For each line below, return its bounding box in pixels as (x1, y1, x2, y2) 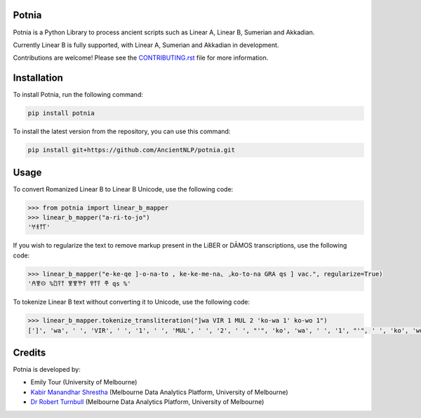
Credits (13, 346, 46, 358)
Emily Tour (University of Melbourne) (30, 378, 138, 386)
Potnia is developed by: (13, 365, 81, 374)
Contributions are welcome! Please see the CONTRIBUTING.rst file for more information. (13, 53, 269, 62)
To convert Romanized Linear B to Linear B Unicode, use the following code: (13, 184, 234, 193)
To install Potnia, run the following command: (13, 90, 143, 99)
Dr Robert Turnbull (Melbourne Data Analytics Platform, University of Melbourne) (30, 398, 265, 406)
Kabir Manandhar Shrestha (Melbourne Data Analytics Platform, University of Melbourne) (30, 388, 288, 396)
